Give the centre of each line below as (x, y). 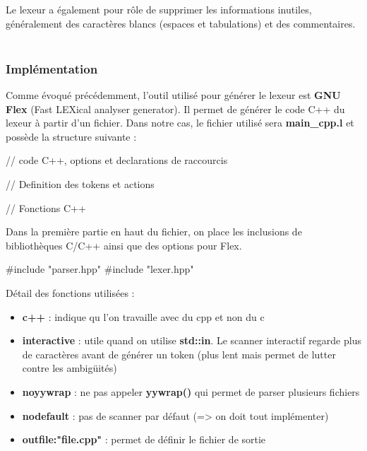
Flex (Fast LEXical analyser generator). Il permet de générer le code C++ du (175, 109)
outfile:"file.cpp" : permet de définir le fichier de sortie (144, 439)
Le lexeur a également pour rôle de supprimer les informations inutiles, (159, 9)
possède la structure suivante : (71, 136)
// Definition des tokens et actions (80, 183)
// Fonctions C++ (46, 207)
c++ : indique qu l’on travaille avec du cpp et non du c (143, 316)
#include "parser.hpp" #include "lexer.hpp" (100, 269)
